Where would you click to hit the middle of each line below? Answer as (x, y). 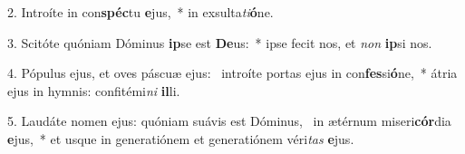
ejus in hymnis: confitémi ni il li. (94, 90)
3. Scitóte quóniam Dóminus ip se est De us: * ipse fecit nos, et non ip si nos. (220, 42)
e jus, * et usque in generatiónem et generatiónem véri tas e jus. (181, 138)
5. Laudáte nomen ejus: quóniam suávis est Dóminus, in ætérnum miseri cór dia (229, 121)
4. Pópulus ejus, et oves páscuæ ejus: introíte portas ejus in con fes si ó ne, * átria (232, 73)
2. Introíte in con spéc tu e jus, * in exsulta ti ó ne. (140, 12)
